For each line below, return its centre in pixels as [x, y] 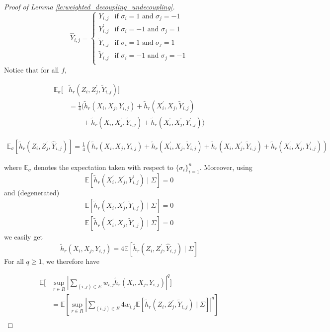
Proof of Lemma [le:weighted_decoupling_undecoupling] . [89, 6]
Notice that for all [32, 69]
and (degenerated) [32, 192]
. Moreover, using [226, 167]
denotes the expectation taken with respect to [104, 167]
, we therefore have [71, 261]
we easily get [23, 237]
